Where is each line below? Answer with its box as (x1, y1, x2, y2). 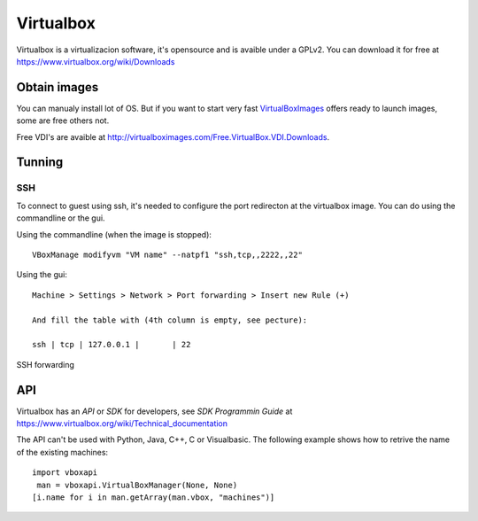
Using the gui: (16, 269, 68, 280)
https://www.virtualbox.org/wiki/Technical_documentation (16, 417, 228, 429)
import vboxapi (32, 468, 98, 478)
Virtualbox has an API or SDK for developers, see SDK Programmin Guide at (16, 406, 293, 416)
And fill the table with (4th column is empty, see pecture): (32, 315, 308, 325)
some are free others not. (16, 115, 110, 126)
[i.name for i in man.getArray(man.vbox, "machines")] (32, 492, 275, 502)
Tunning (16, 155, 64, 170)
